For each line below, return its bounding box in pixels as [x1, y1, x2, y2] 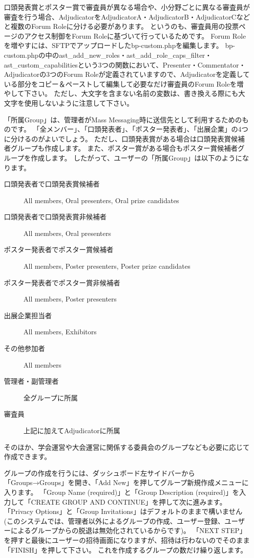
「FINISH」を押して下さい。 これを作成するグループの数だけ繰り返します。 [4, 544, 248, 555]
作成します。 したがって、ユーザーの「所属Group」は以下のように [31, 152, 242, 163]
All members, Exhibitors [23, 326, 97, 337]
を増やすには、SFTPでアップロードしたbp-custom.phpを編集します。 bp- [4, 40, 235, 50]
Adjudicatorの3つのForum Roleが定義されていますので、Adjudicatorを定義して [4, 69, 250, 79]
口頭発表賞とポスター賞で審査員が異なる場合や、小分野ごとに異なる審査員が [4, 2, 250, 12]
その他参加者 [4, 343, 45, 353]
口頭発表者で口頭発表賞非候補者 [4, 211, 106, 222]
